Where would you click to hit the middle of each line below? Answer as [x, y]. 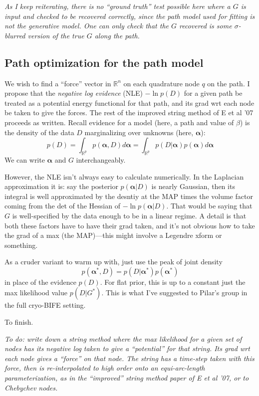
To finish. [19, 322]
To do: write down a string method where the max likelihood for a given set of [123, 338]
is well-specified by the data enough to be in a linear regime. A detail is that [129, 215]
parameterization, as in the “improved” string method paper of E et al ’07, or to [127, 378]
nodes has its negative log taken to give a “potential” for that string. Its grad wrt [127, 348]
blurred [15, 35]
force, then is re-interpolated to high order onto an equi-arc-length [105, 368]
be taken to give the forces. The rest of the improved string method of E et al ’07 [129, 112]
